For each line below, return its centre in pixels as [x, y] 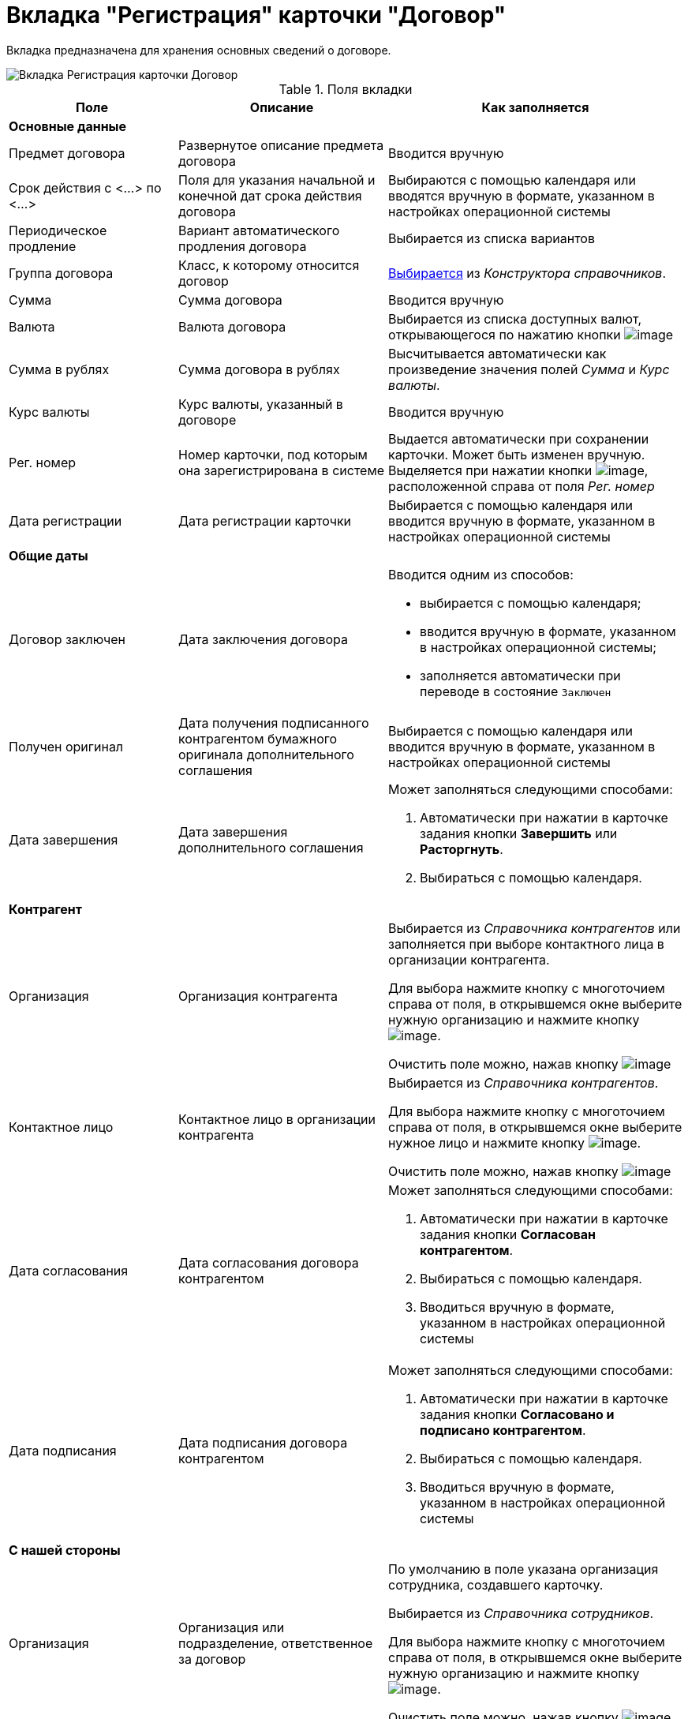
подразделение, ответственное [276, 1643]
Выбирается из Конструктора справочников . [527, 273]
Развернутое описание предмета [281, 145]
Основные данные [68, 126]
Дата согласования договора [269, 1262]
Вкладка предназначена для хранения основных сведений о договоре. [199, 50]
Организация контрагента [258, 996]
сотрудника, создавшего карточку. [496, 1584]
